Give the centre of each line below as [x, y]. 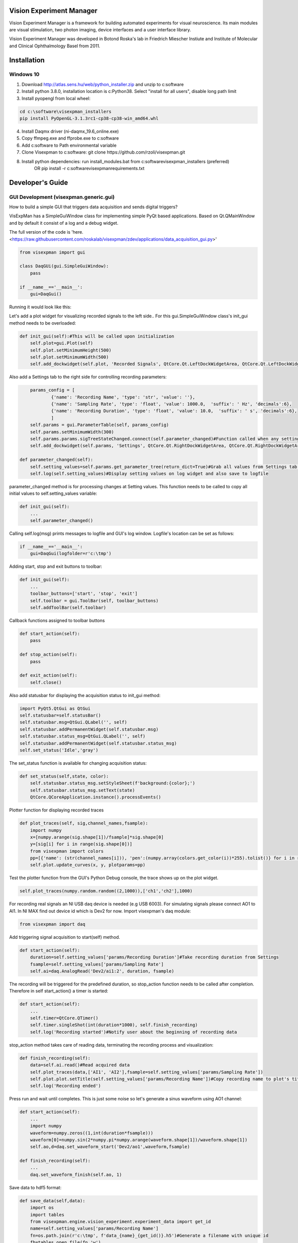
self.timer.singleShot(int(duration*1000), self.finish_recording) [114, 1025]
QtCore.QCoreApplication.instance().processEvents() [96, 797]
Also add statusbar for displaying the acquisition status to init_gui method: [85, 695]
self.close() [46, 682]
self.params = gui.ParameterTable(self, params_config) [100, 425]
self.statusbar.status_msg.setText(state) [82, 790]
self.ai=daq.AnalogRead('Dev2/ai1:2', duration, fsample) [102, 971]
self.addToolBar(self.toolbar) [68, 607]
